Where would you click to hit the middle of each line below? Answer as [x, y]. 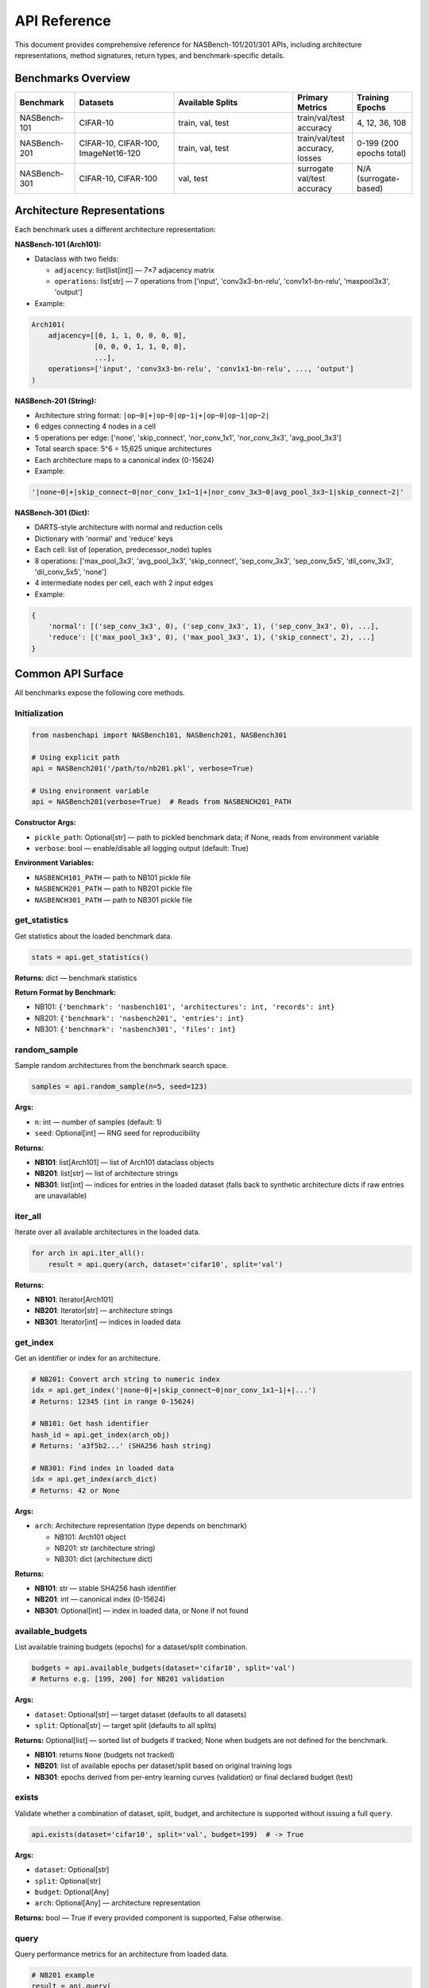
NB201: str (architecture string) [105, 1547]
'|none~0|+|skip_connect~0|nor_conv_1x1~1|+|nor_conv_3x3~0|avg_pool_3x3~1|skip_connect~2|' [218, 492]
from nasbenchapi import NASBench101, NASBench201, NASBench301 [159, 735]
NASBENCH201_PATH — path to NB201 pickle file [113, 889]
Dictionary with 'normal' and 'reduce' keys [104, 538]
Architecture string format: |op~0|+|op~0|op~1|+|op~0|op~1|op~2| [152, 415]
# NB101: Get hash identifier [90, 1424]
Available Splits [208, 102]
